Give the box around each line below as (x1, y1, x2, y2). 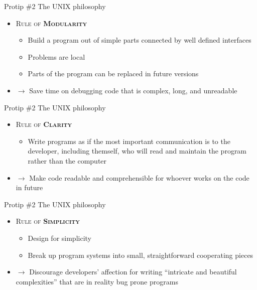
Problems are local (28, 51, 85, 62)
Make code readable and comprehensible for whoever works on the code (29, 172, 249, 183)
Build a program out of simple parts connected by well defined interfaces (28, 35, 251, 45)
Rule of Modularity (16, 18, 87, 28)
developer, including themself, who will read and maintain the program (28, 146, 247, 156)
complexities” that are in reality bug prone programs (16, 276, 178, 286)
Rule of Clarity (16, 119, 72, 129)
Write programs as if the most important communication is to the (28, 135, 230, 146)
